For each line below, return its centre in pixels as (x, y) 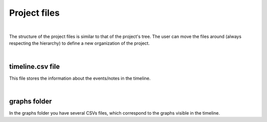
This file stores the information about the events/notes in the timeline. (80, 78)
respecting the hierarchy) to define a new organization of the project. (80, 43)
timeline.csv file (35, 66)
